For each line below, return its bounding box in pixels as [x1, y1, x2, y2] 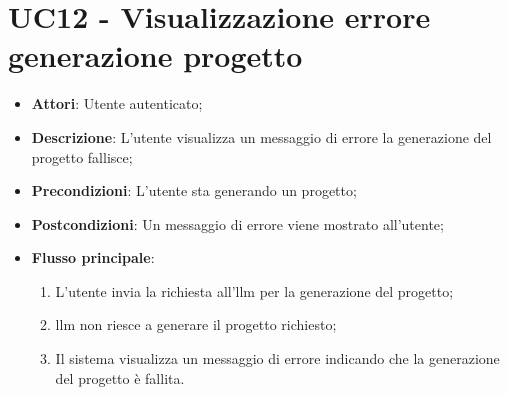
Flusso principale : [31, 247, 155, 268]
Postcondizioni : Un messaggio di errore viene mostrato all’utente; [31, 213, 444, 234]
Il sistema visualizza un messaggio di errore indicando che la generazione [55, 348, 500, 369]
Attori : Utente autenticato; [31, 93, 203, 114]
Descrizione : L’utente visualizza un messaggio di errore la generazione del [31, 126, 492, 147]
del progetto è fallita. [55, 367, 185, 388]
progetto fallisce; [31, 146, 133, 167]
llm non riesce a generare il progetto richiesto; [55, 314, 337, 335]
